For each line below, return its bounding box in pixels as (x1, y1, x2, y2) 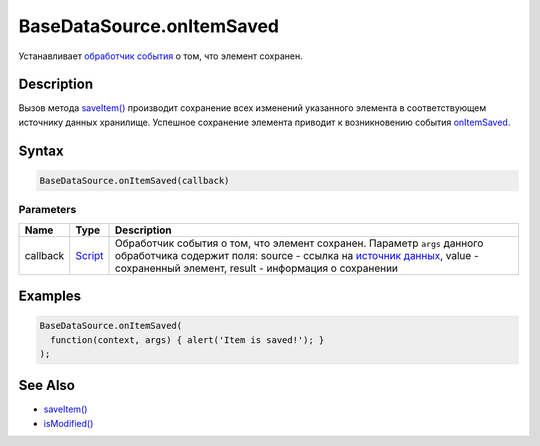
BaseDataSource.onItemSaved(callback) (39, 175, 230, 186)
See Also (18, 377, 75, 394)
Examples (18, 288, 82, 304)
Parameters (18, 203, 77, 217)
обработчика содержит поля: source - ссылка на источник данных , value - (115, 248, 479, 262)
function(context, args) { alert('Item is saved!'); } (50, 334, 325, 345)
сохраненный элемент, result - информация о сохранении (115, 261, 399, 275)
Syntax (18, 142, 64, 159)
